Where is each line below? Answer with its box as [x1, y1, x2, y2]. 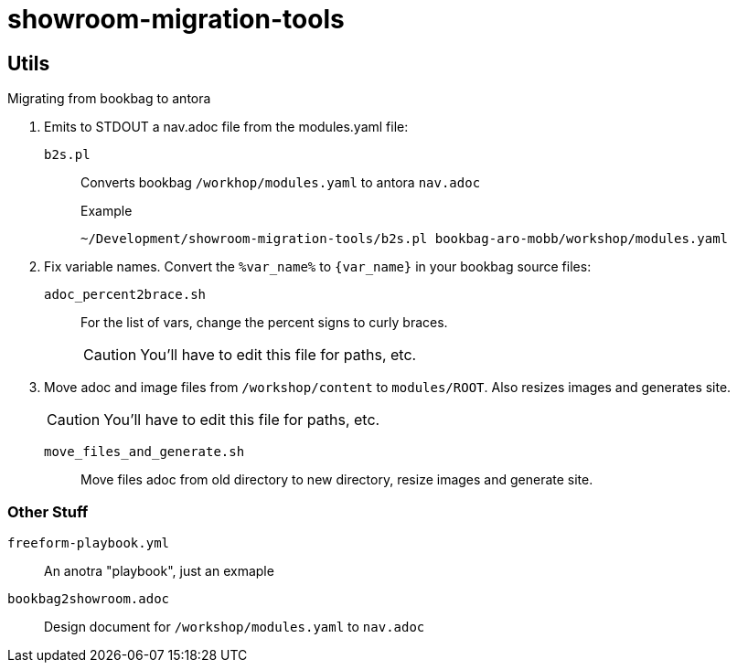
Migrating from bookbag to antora [7, 90, 211, 107]
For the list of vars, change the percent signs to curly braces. [80, 314, 448, 331]
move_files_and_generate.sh [44, 444, 245, 460]
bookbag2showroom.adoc [7, 590, 170, 606]
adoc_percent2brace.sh [44, 287, 207, 303]
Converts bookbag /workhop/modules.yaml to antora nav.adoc [80, 175, 481, 191]
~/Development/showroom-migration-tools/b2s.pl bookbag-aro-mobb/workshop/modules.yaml [80, 231, 729, 247]
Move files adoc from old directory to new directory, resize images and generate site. [80, 472, 593, 488]
